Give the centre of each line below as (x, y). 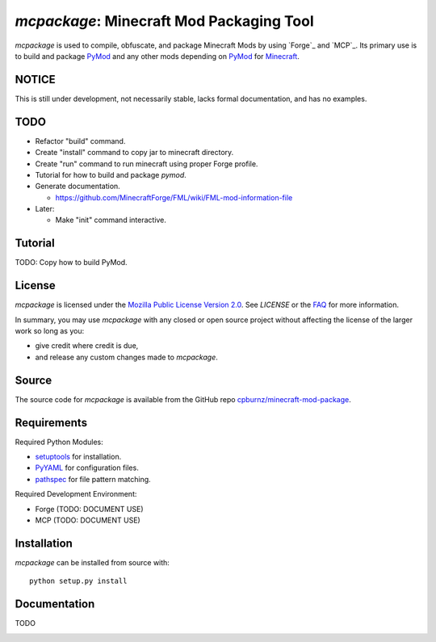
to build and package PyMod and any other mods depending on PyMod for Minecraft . (157, 56)
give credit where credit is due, (87, 346)
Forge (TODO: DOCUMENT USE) (89, 509)
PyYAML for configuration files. (87, 468)
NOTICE (35, 80)
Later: (45, 209)
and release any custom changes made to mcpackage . (126, 357)
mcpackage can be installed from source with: (92, 562)
